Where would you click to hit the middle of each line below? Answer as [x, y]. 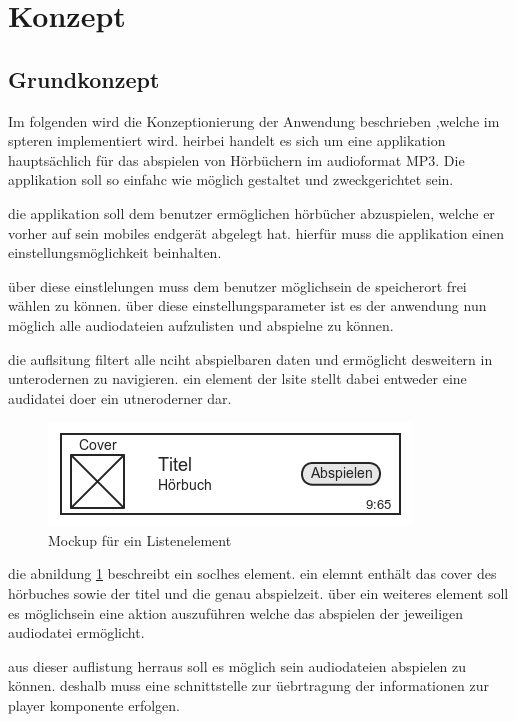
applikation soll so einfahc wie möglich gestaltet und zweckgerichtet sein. [231, 179]
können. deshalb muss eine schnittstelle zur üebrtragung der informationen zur [248, 685]
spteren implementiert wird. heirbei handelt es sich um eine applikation [227, 140]
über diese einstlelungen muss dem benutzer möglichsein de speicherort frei [237, 285]
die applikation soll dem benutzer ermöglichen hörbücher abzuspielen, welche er [251, 212]
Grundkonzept [84, 78]
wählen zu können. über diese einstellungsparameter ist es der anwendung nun [247, 305]
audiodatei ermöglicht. [76, 632]
